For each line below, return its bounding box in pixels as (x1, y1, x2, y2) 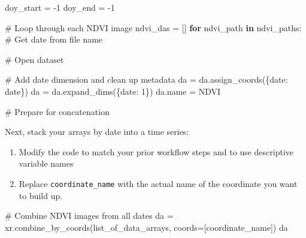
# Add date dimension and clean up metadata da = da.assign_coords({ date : (5, 73, 288, 86)
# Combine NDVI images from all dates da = (5, 209, 174, 222)
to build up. (19, 189, 63, 201)
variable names (19, 157, 74, 170)
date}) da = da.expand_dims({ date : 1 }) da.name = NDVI (5, 85, 221, 97)
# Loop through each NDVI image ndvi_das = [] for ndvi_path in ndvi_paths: (5, 21, 302, 34)
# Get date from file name (5, 33, 103, 46)
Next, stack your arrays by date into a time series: (5, 125, 189, 138)
